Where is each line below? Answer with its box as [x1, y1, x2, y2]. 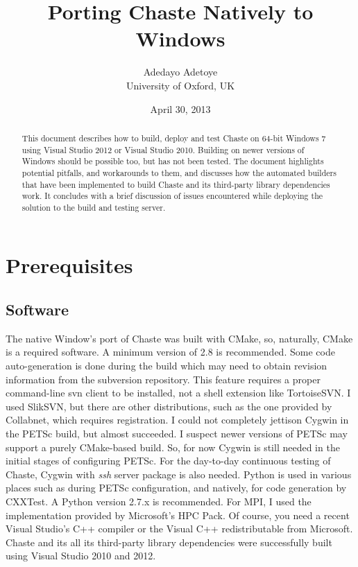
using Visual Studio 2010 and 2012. [6, 548, 156, 563]
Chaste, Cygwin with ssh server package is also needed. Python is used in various [6, 466, 352, 481]
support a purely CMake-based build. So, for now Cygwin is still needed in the [6, 439, 340, 454]
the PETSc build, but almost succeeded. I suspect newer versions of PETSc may [6, 426, 348, 441]
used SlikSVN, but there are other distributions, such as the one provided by [6, 399, 332, 413]
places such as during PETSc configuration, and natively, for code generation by [6, 480, 347, 495]
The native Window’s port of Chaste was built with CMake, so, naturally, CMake [6, 331, 353, 345]
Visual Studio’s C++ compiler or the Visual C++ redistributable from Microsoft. [6, 521, 353, 536]
